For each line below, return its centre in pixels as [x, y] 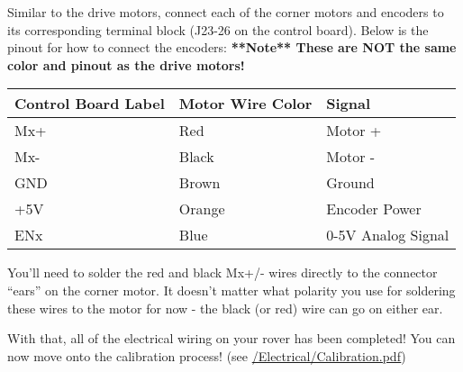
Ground [350, 183]
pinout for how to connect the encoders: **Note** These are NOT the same [232, 47]
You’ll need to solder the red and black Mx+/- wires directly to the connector [222, 272]
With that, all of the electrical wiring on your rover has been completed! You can [231, 338]
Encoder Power [374, 209]
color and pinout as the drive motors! [126, 64]
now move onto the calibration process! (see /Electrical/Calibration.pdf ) [207, 355]
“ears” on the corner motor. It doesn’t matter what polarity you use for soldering [231, 290]
